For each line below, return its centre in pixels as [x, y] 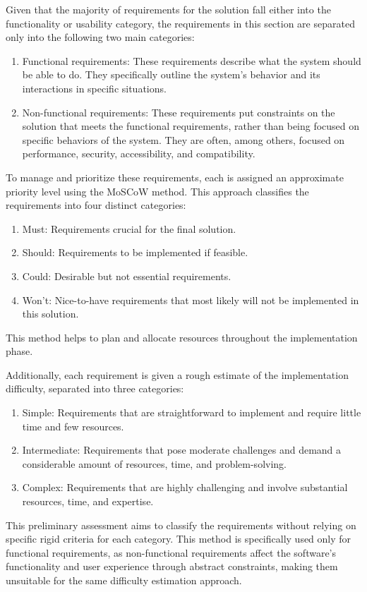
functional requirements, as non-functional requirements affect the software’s [171, 552]
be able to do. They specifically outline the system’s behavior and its [171, 74]
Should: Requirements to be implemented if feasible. [135, 252]
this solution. [50, 314]
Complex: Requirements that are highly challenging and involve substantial [185, 487]
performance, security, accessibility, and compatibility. [139, 153]
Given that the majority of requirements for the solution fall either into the [168, 9]
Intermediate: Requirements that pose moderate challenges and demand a [182, 450]
